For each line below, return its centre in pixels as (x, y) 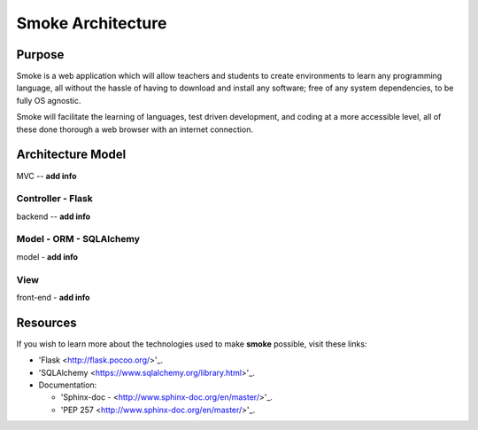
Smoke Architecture (92, 23)
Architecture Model (71, 155)
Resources (46, 322)
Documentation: (68, 385)
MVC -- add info (46, 176)
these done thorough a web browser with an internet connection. (135, 129)
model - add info (47, 256)
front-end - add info (53, 297)
